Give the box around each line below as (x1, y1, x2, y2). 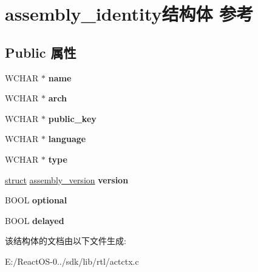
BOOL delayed (5, 214, 64, 226)
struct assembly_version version (5, 173, 129, 186)
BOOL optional (5, 194, 67, 206)
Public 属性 (5, 42, 76, 61)
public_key (48, 112, 97, 124)
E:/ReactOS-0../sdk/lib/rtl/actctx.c (5, 254, 139, 267)
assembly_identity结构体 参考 (5, 1, 254, 26)
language (48, 132, 86, 145)
